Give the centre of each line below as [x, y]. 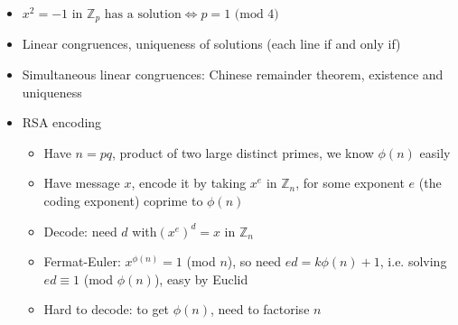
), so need [254, 261]
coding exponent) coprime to [123, 201]
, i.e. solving [413, 261]
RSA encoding [62, 122]
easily [435, 152]
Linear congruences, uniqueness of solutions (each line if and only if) [211, 44]
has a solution [143, 14]
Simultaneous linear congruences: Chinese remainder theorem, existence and [233, 74]
